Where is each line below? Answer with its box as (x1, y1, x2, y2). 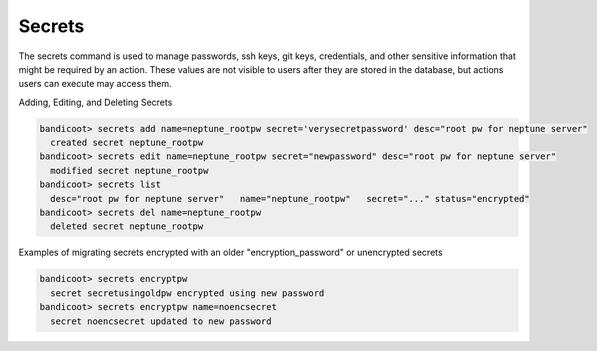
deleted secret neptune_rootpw (50, 221, 204, 232)
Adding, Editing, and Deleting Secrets (18, 96, 173, 108)
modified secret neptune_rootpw (50, 165, 209, 176)
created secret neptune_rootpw (50, 137, 204, 149)
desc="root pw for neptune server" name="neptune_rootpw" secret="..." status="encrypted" (50, 193, 530, 204)
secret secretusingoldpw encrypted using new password (50, 287, 325, 299)
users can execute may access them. (18, 78, 172, 90)
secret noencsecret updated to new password (50, 315, 272, 327)
